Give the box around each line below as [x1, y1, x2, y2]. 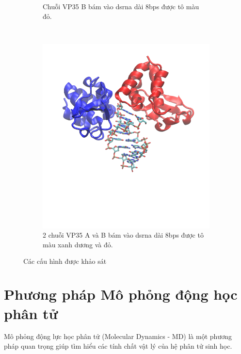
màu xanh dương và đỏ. [43, 239, 113, 249]
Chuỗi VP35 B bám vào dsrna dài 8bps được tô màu [43, 1, 199, 11]
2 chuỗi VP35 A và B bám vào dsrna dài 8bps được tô [43, 230, 204, 240]
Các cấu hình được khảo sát [23, 256, 107, 266]
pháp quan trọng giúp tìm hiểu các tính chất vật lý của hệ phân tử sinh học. [4, 341, 232, 351]
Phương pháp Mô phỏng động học [4, 284, 238, 304]
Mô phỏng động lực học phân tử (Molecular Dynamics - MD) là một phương [4, 331, 232, 341]
